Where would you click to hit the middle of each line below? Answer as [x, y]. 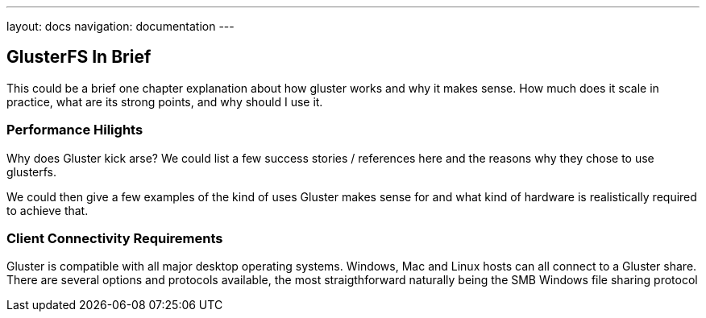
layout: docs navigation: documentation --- [120, 26]
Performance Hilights [75, 130]
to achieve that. [48, 210]
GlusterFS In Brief [79, 57]
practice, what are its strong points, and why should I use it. [165, 101]
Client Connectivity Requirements [115, 238]
